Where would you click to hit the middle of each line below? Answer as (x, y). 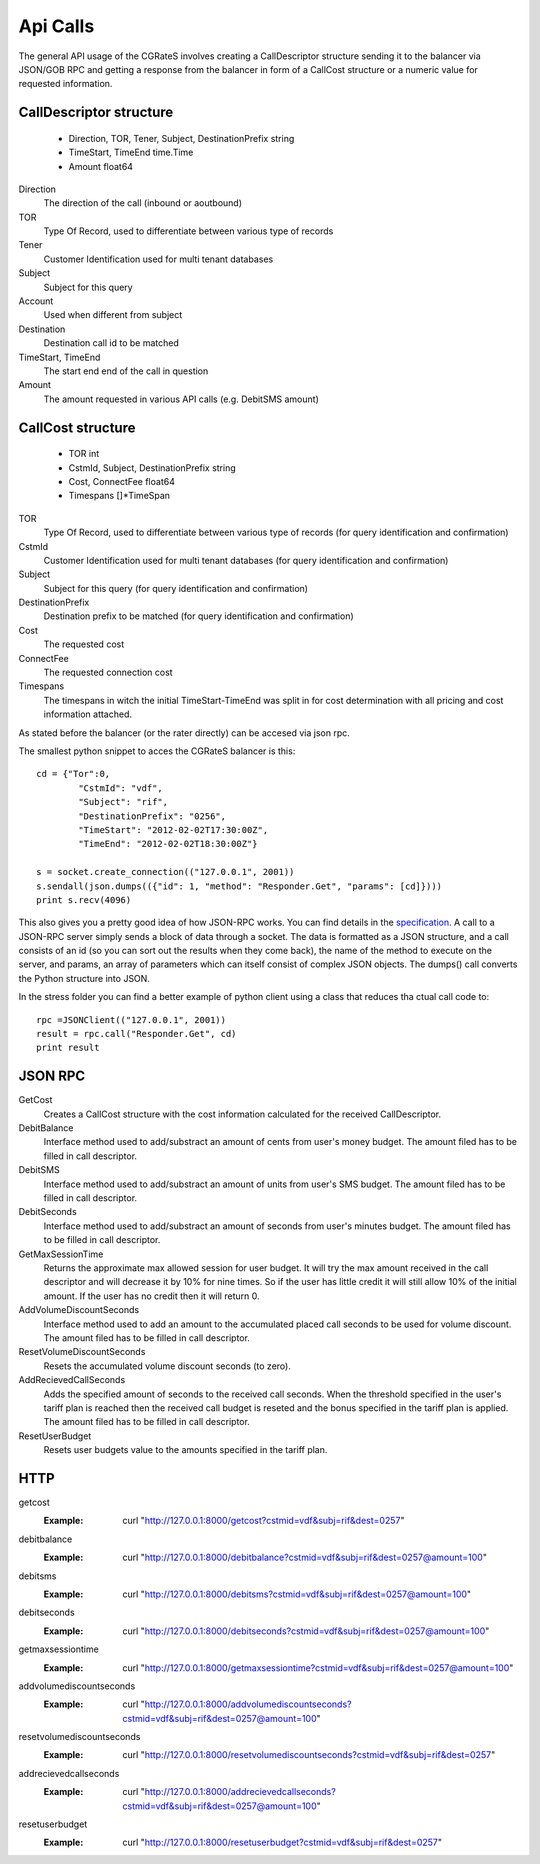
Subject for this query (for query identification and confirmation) (176, 588)
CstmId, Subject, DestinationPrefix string (152, 467)
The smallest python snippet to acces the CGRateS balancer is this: (157, 751)
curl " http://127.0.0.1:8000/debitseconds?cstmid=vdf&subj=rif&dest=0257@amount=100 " (306, 1631)
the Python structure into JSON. (84, 978)
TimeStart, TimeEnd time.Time (131, 152)
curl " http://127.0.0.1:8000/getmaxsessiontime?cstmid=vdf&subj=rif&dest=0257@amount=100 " (318, 1667)
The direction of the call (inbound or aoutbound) (143, 203)
